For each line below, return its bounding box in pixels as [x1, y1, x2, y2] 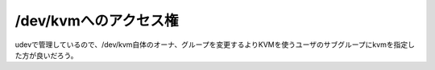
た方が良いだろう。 [14, 50, 78, 60]
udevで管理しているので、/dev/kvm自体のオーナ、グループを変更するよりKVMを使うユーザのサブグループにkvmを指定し [14, 40, 415, 49]
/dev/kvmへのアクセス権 [14, 12, 179, 29]
